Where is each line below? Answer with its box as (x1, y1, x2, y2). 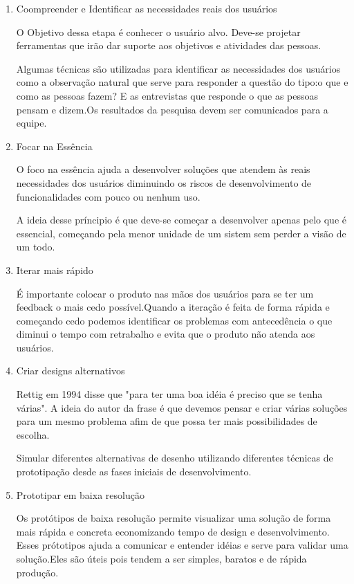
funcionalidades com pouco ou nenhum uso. (16, 189, 201, 203)
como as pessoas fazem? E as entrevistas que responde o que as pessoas (16, 88, 319, 102)
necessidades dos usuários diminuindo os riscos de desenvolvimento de (16, 175, 312, 190)
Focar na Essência (16, 138, 93, 153)
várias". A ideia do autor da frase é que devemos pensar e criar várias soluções (16, 400, 348, 414)
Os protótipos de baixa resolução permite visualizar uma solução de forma (16, 511, 331, 525)
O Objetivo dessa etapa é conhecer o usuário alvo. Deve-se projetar (16, 24, 301, 39)
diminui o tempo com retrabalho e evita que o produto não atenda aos (16, 327, 315, 341)
